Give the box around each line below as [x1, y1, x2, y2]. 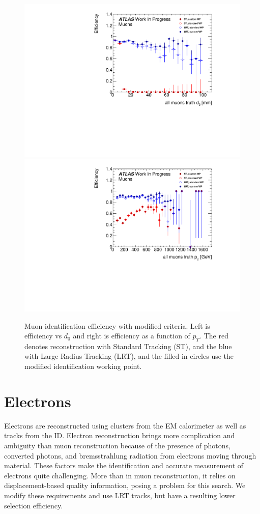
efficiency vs [24, 330, 62, 341]
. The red [199, 330, 228, 341]
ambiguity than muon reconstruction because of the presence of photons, [4, 440, 230, 450]
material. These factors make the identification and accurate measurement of [4, 460, 244, 471]
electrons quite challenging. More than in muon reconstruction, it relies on [4, 470, 236, 480]
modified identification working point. [24, 361, 142, 372]
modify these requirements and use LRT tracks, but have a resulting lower [4, 490, 236, 500]
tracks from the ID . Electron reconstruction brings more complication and [4, 430, 235, 441]
